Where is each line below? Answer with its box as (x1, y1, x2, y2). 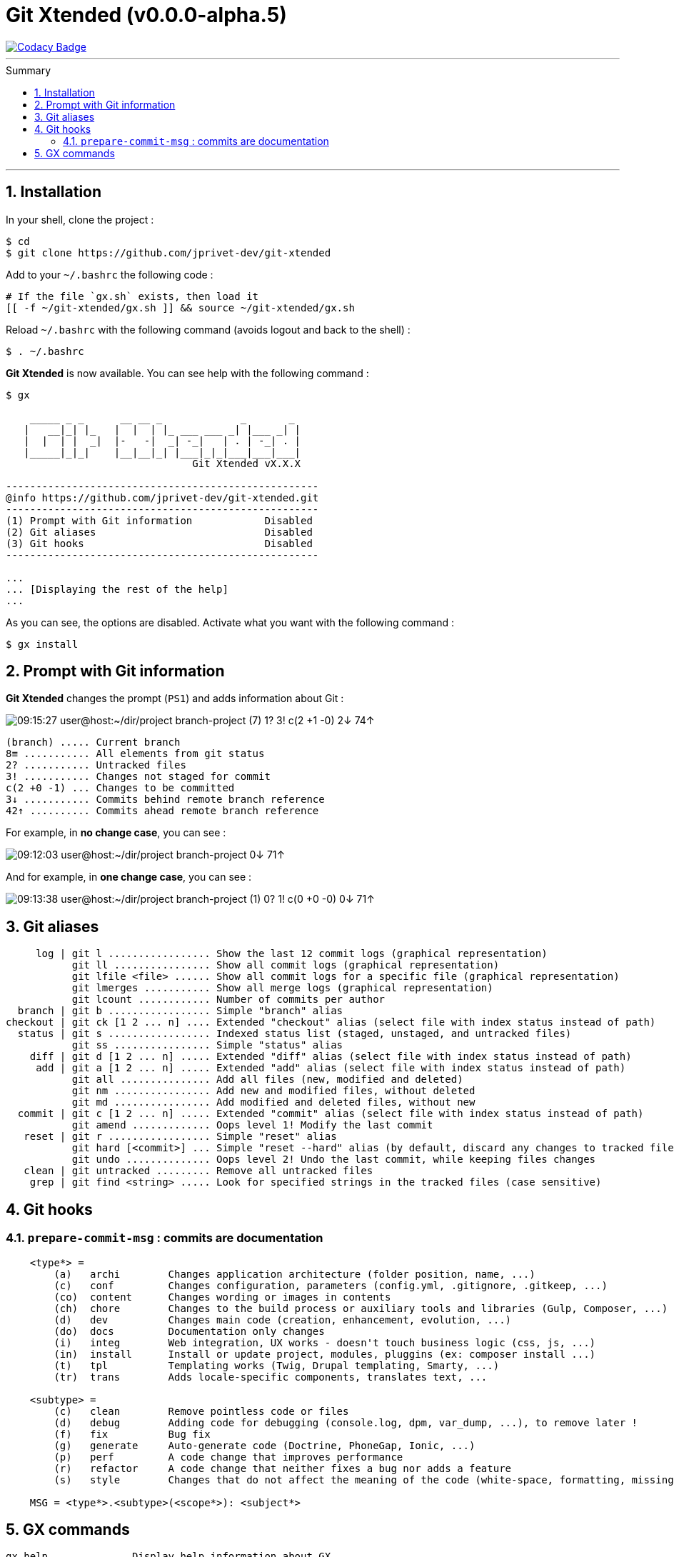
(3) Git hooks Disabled (6, 537, 313, 549)
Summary (6, 64, 51, 76)
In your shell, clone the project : (6, 213, 154, 226)
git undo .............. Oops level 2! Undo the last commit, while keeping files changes (71, 1153, 596, 1166)
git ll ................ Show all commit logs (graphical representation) (71, 959, 500, 971)
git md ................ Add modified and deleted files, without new (71, 1096, 476, 1108)
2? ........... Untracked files (6, 759, 186, 771)
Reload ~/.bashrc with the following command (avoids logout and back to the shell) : (6, 323, 411, 336)
